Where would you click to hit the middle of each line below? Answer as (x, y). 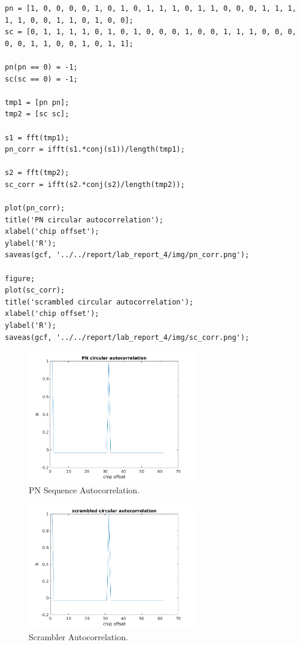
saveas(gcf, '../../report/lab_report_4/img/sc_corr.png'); (127, 337)
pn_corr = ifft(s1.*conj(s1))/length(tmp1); (95, 150)
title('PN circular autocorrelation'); (84, 220)
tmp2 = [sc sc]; (37, 114)
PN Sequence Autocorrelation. (84, 490)
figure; (20, 278)
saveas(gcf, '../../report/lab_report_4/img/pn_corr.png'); (127, 255)
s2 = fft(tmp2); (37, 173)
